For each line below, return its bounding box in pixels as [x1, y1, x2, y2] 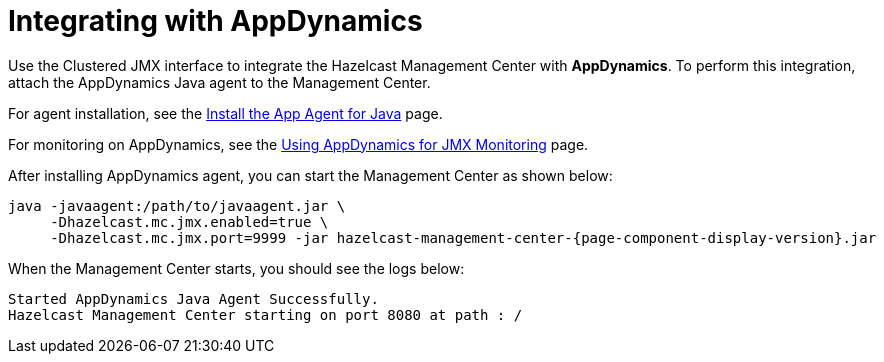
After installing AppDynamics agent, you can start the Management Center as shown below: [8, 166, 613, 184]
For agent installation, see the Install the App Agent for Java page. [8, 104, 443, 122]
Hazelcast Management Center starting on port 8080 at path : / [8, 306, 523, 323]
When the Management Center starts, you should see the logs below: [8, 259, 465, 277]
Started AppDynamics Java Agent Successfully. [8, 290, 379, 307]
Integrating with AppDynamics [8, 4, 423, 38]
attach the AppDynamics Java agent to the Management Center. [8, 73, 431, 91]
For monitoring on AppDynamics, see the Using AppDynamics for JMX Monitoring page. [8, 135, 589, 153]
